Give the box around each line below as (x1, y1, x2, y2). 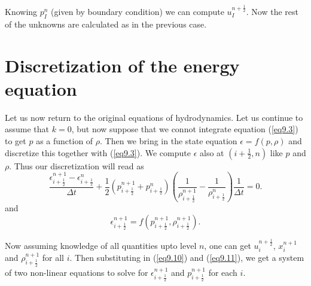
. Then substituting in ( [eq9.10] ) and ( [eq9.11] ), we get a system (69, 251, 304, 264)
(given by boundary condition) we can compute (51, 5, 224, 18)
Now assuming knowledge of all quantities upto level (5, 239, 197, 251)
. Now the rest (246, 5, 299, 18)
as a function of (36, 134, 93, 147)
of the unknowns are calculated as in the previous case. (5, 17, 207, 30)
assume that (5, 123, 50, 135)
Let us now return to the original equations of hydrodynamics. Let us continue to (5, 111, 303, 123)
